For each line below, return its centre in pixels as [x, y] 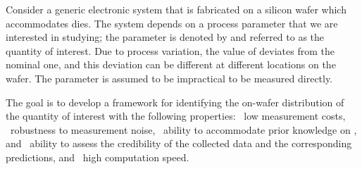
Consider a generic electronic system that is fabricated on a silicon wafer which [176, 9]
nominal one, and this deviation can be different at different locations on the [171, 64]
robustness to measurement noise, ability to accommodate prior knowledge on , [183, 129]
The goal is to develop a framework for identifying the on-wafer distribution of [175, 102]
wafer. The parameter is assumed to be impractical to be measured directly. [169, 78]
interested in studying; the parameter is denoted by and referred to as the [165, 37]
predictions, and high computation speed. [98, 157]
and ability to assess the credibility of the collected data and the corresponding [179, 143]
